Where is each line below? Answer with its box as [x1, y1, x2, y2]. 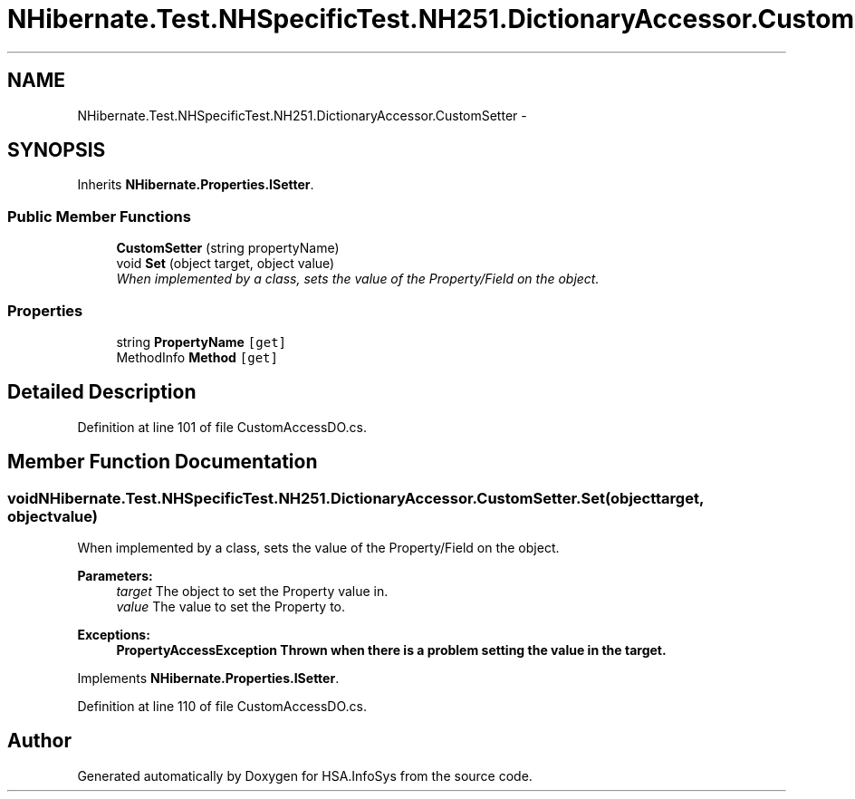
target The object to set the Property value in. [116, 583, 389, 599]
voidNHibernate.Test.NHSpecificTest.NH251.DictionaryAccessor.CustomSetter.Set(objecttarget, [7, 488, 704, 507]
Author [7, 729, 72, 753]
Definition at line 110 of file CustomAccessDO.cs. [77, 698, 367, 714]
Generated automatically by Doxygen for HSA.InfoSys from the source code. [77, 767, 533, 784]
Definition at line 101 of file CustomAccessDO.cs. [77, 419, 367, 435]
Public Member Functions [7, 207, 191, 226]
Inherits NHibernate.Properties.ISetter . [77, 177, 314, 193]
